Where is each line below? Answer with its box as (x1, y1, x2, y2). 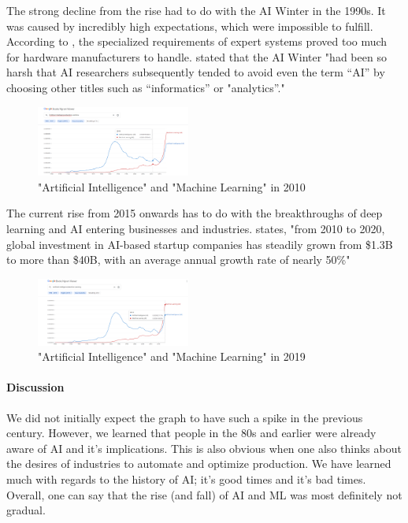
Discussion (6, 379, 65, 395)
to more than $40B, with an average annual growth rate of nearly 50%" (6, 251, 351, 268)
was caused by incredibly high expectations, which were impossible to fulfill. (6, 17, 373, 34)
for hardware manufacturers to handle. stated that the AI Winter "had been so (6, 48, 387, 65)
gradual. (6, 502, 46, 518)
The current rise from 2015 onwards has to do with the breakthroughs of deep (6, 205, 383, 221)
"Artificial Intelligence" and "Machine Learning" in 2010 (38, 178, 306, 195)
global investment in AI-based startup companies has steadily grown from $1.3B (6, 236, 393, 252)
